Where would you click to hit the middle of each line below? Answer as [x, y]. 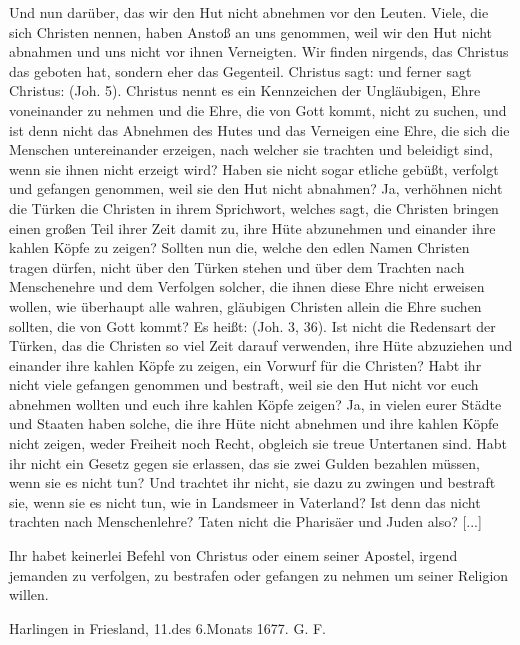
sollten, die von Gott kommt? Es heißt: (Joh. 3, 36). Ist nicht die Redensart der [252, 325]
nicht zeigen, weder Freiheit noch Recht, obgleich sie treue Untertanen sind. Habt [258, 443]
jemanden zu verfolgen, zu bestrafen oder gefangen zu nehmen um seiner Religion [259, 574]
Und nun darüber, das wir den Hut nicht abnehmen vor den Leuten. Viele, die [249, 12]
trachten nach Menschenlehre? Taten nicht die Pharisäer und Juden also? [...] [245, 521]
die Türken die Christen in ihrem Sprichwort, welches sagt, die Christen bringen [254, 207]
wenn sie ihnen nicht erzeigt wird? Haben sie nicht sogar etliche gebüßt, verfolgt [254, 168]
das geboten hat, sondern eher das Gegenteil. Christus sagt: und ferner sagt [240, 70]
